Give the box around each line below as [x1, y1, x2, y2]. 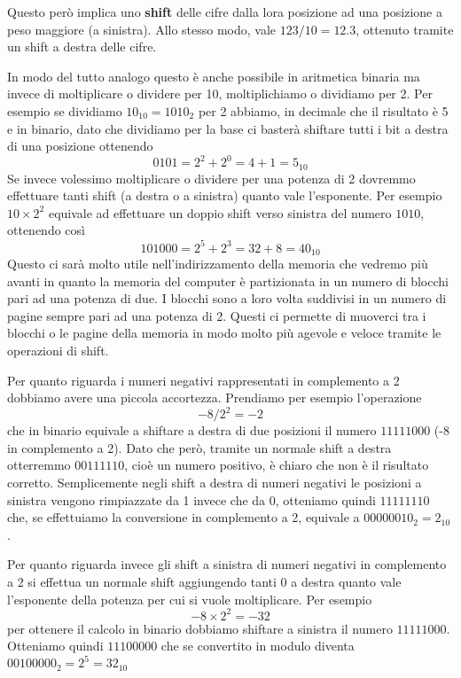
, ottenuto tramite [356, 19, 454, 38]
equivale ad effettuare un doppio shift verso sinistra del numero [48, 203, 392, 222]
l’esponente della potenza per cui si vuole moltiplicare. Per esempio [7, 589, 372, 608]
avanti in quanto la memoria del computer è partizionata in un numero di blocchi [7, 271, 449, 290]
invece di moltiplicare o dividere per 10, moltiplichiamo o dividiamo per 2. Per [7, 84, 433, 103]
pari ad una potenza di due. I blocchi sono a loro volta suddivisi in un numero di [7, 289, 447, 308]
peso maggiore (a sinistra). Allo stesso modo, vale [7, 19, 277, 38]
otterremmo [7, 456, 71, 474]
